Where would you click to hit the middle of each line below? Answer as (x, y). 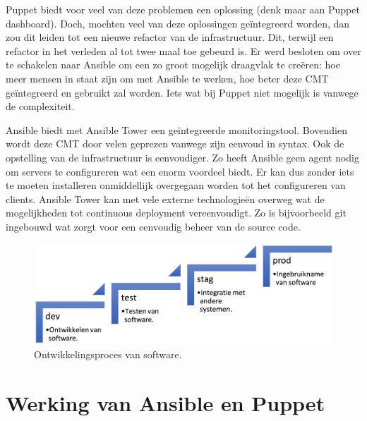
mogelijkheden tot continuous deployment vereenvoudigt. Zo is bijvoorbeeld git (176, 213)
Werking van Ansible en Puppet (166, 402)
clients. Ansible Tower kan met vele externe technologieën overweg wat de (165, 199)
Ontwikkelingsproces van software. (108, 354)
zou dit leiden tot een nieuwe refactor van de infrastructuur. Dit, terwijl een (170, 37)
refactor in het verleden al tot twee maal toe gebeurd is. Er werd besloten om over (183, 50)
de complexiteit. (40, 106)
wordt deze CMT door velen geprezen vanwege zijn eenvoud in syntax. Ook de (175, 144)
